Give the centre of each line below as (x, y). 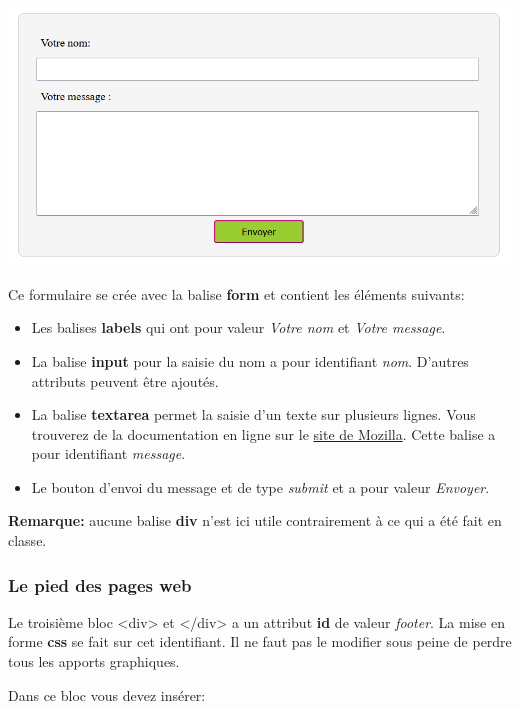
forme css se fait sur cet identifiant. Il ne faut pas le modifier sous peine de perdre (260, 641)
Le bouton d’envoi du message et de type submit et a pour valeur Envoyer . (260, 486)
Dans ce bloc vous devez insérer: (107, 694)
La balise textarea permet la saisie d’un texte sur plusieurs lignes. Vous (253, 414)
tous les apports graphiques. (94, 661)
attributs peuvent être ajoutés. (125, 380)
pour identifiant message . (108, 453)
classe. (27, 540)
